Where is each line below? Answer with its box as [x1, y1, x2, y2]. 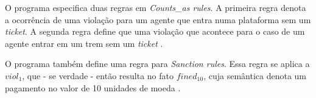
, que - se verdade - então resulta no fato [22, 69, 174, 82]
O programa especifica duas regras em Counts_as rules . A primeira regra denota [5, 1, 306, 13]
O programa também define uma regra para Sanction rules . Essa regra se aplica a [5, 57, 310, 70]
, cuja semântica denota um [203, 69, 307, 82]
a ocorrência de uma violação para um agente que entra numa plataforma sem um [5, 13, 311, 26]
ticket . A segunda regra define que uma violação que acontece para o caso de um [5, 25, 305, 38]
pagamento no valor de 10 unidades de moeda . [5, 81, 181, 94]
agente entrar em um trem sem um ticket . [5, 37, 163, 49]
